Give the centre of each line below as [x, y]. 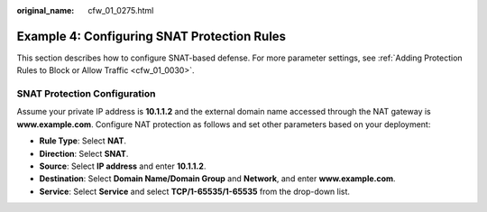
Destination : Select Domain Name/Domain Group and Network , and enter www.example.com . [217, 179]
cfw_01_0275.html [121, 10]
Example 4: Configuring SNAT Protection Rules [152, 36]
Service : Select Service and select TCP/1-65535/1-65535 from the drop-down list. [195, 191]
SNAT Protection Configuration [86, 94]
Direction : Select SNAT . [84, 153]
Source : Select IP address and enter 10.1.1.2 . [123, 166]
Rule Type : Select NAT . [83, 141]
